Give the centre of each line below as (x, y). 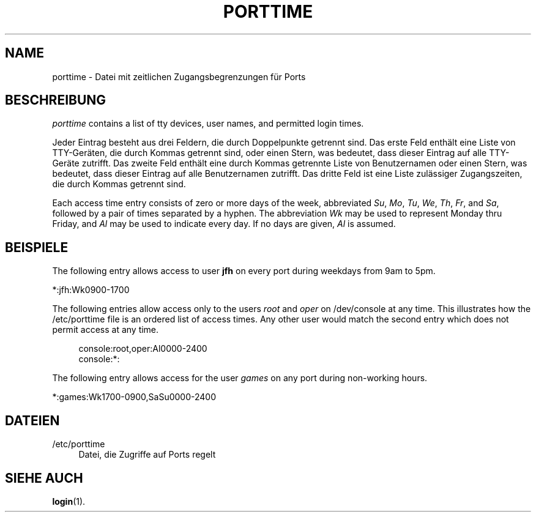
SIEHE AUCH (44, 478)
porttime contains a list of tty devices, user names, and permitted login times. (208, 124)
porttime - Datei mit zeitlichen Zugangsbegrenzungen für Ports (179, 76)
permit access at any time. (106, 330)
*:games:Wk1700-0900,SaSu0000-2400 (134, 397)
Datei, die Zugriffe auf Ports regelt (147, 455)
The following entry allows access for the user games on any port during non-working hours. (240, 378)
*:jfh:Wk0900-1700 (91, 290)
